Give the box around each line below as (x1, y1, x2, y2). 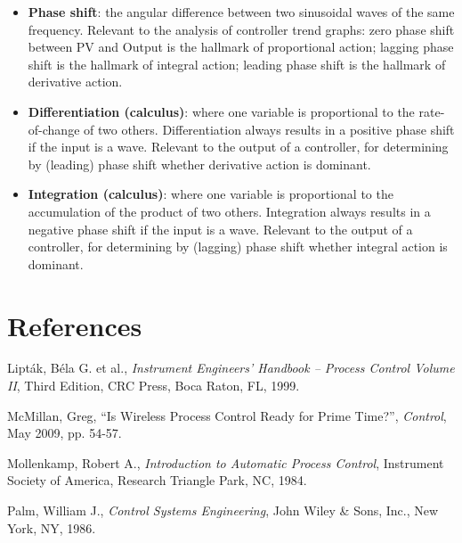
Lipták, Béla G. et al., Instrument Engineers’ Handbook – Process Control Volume (7, 358, 455, 377)
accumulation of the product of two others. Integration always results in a (28, 202, 431, 220)
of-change (28, 119, 80, 138)
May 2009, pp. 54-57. (7, 424, 122, 442)
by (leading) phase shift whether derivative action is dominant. (28, 154, 371, 173)
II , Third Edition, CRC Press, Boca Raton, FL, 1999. (7, 376, 300, 395)
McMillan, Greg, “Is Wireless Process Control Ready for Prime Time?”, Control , (7, 406, 447, 424)
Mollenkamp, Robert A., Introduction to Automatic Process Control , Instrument (7, 453, 444, 472)
